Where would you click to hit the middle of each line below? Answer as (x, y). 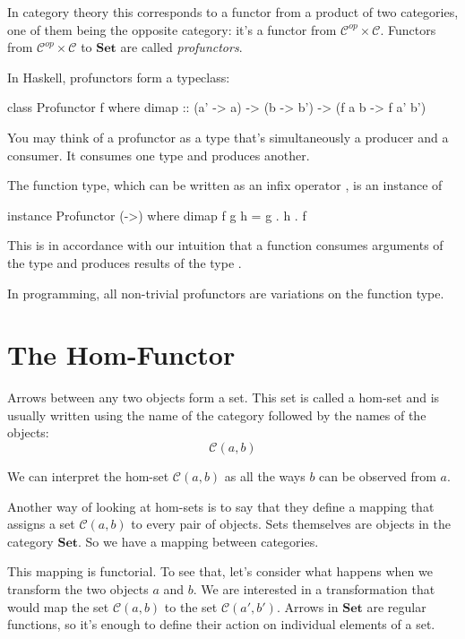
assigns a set (41, 524)
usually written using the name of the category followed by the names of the (217, 414)
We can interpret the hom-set (88, 476)
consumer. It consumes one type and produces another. (159, 155)
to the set (191, 606)
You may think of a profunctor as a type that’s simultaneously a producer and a (228, 137)
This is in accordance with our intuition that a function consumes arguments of (225, 245)
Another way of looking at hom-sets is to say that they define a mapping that (221, 506)
